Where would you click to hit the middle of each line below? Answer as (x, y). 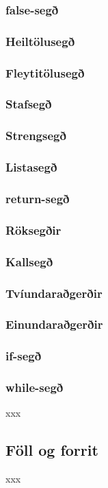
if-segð (24, 356)
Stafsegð (29, 104)
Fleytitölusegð (45, 72)
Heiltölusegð (40, 41)
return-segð (38, 198)
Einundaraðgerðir (54, 324)
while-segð (35, 387)
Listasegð (31, 167)
